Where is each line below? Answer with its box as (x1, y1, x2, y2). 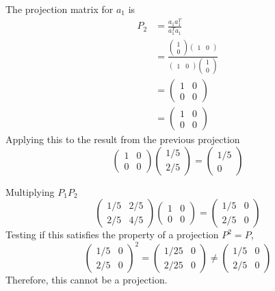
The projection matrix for (5, 2, 114, 16)
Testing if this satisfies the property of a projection (5, 227, 219, 242)
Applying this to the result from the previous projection (5, 132, 240, 147)
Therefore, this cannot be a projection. (5, 273, 168, 287)
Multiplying (5, 184, 55, 199)
